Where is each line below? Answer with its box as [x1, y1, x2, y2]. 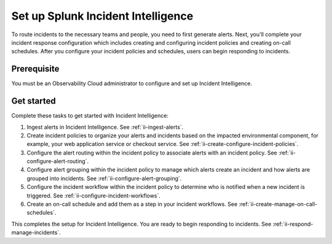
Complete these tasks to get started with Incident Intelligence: [11, 112, 169, 120]
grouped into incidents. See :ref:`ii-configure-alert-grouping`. [26, 175, 182, 182]
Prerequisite [11, 64, 60, 74]
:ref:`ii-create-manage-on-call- [239, 200, 318, 208]
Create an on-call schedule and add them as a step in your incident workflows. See [26, 200, 238, 208]
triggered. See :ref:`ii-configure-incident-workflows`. [26, 192, 161, 199]
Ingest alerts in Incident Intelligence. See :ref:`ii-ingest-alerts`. [26, 123, 184, 131]
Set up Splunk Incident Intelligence [11, 9, 194, 23]
